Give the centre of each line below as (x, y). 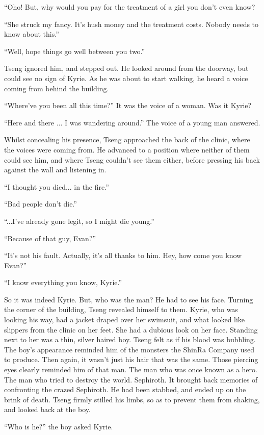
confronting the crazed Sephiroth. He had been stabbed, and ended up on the (125, 389)
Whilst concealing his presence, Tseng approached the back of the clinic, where (127, 139)
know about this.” (32, 34)
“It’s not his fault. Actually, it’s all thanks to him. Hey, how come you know (123, 255)
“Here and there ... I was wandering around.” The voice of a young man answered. (132, 122)
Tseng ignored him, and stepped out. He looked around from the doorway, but (126, 68)
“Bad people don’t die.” (41, 204)
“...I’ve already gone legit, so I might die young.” (79, 221)
